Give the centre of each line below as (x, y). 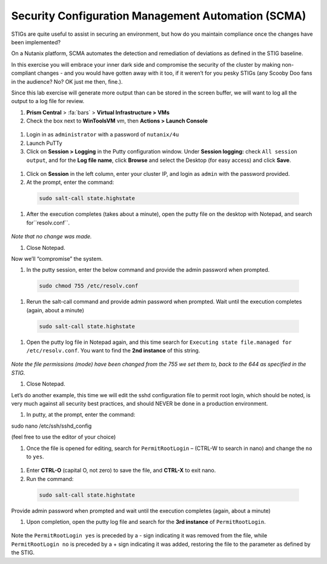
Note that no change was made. (51, 237)
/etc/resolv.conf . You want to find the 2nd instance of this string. (113, 351)
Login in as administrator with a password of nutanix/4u (103, 135)
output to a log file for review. (48, 101)
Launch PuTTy (45, 143)
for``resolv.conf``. (48, 223)
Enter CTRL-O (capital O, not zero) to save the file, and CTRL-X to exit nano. (121, 471)
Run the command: (50, 478)
